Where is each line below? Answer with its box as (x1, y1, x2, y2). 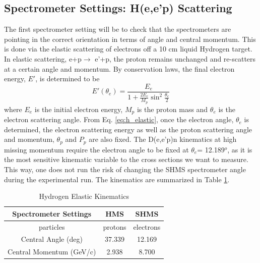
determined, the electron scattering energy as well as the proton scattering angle (4, 124, 252, 134)
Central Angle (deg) (21, 234, 83, 244)
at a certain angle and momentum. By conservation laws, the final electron (4, 63, 235, 74)
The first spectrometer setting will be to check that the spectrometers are (4, 24, 231, 34)
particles (39, 221, 65, 232)
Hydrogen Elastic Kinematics (39, 191, 129, 201)
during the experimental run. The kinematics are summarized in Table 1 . (4, 174, 230, 184)
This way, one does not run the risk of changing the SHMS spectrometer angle (4, 164, 246, 174)
